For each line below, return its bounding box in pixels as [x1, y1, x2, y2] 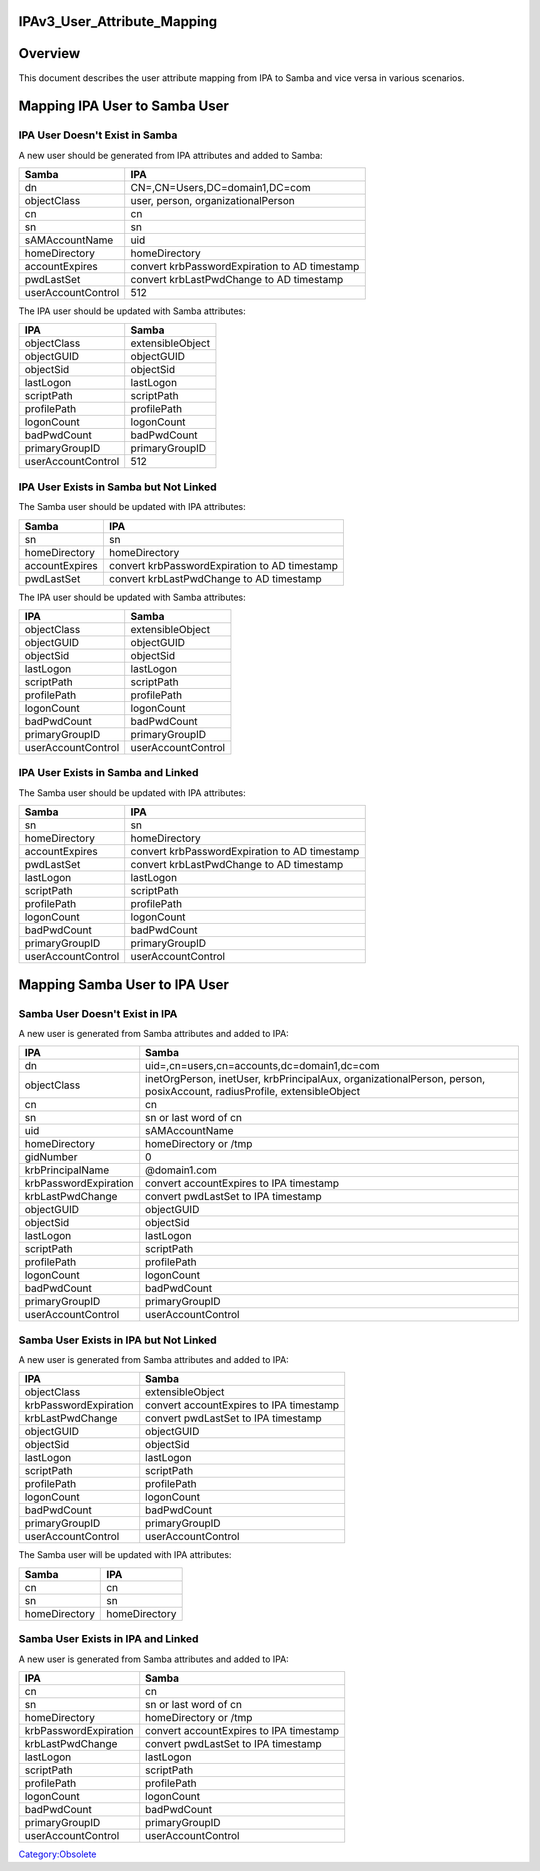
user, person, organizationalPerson [130, 194, 295, 208]
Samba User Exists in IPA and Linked [18, 1632, 199, 1646]
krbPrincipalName [24, 1163, 110, 1177]
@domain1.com [145, 1163, 217, 1177]
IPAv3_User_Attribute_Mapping [18, 13, 218, 30]
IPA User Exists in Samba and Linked [18, 766, 199, 780]
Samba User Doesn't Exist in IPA [18, 1006, 178, 1020]
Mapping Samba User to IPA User [18, 976, 230, 993]
